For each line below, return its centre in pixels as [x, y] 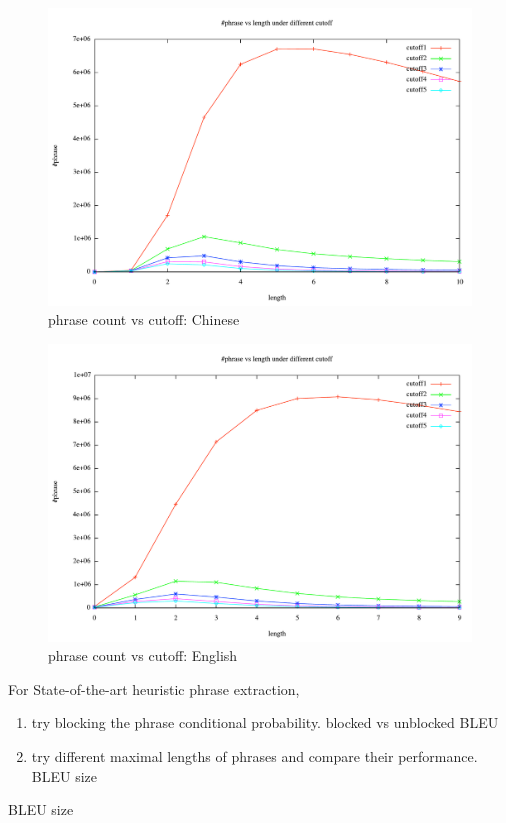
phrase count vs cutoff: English [143, 655]
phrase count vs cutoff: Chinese [144, 319]
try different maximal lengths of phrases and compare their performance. [254, 755]
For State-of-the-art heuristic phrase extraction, [154, 688]
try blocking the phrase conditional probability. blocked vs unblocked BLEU [265, 722]
